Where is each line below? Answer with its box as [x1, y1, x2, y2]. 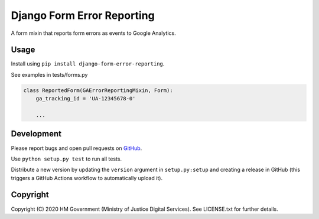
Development [11, 129, 62, 139]
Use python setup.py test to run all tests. [11, 155, 122, 162]
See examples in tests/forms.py [11, 71, 88, 78]
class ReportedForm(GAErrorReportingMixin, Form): [23, 87, 174, 94]
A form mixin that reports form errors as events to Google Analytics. [11, 30, 177, 37]
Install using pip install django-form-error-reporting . [11, 60, 165, 67]
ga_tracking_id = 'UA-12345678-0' [35, 95, 136, 102]
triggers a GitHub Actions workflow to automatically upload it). [11, 174, 162, 181]
